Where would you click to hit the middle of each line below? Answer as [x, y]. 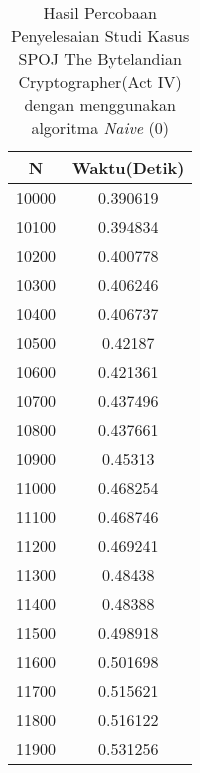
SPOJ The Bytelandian [100, 58]
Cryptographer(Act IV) [100, 81]
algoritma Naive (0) [100, 127]
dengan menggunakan [100, 104]
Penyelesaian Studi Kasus [100, 35]
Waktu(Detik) [128, 167]
